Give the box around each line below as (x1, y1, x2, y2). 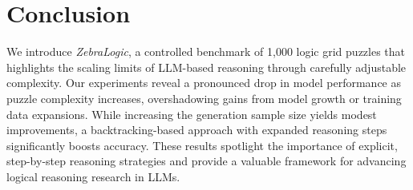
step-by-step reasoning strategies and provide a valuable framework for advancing (6, 152, 407, 169)
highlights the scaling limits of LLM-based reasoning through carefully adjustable (6, 58, 407, 75)
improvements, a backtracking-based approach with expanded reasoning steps (6, 121, 387, 138)
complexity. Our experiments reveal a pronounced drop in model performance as (6, 74, 401, 91)
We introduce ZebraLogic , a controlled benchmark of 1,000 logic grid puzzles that (6, 43, 406, 60)
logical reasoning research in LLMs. (6, 168, 180, 184)
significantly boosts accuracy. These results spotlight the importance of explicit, (6, 137, 398, 153)
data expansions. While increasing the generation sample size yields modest (6, 105, 377, 122)
